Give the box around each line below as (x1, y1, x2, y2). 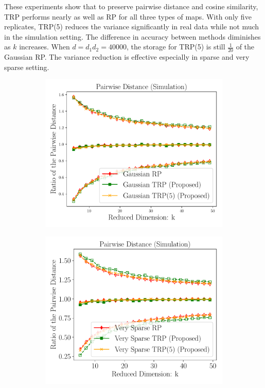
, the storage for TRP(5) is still (126, 41, 225, 52)
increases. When (19, 41, 70, 52)
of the (236, 41, 255, 52)
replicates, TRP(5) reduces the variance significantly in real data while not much (4, 21, 259, 32)
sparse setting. (4, 61, 49, 72)
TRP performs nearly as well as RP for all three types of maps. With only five (4, 11, 252, 22)
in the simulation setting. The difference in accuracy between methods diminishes (4, 31, 261, 42)
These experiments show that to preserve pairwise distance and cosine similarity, (4, 1, 258, 11)
